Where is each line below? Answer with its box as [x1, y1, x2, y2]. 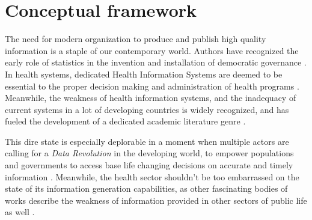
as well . [5, 206, 35, 218]
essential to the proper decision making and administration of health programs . [5, 79, 299, 92]
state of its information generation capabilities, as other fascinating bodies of [5, 182, 288, 195]
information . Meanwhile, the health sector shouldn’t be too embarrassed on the [5, 170, 299, 183]
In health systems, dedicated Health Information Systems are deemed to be [5, 67, 283, 80]
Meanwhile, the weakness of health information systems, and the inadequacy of [5, 91, 296, 104]
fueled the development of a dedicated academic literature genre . [5, 115, 246, 127]
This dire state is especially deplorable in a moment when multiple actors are [5, 135, 289, 147]
